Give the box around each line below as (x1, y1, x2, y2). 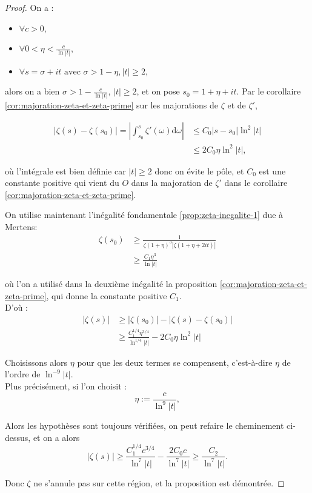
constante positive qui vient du (5, 176, 119, 189)
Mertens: (5, 220, 38, 233)
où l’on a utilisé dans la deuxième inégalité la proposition (5, 277, 217, 290)
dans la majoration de (131, 176, 213, 189)
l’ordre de (5, 368, 41, 380)
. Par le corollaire (236, 85, 301, 98)
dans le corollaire (224, 176, 288, 189)
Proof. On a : (5, 1, 54, 13)
